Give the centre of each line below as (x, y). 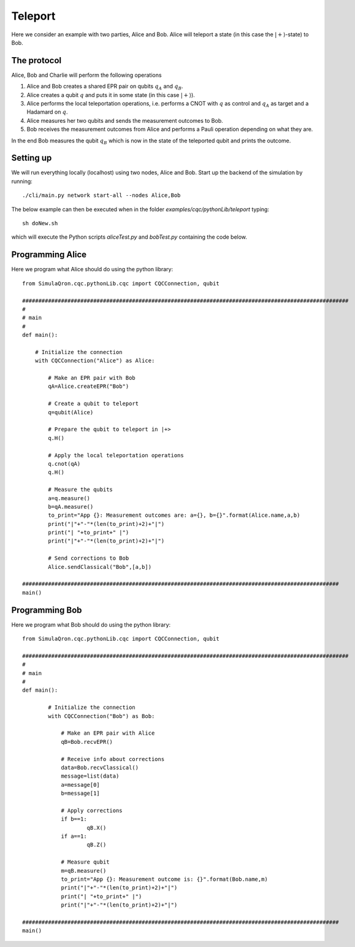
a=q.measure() (69, 498)
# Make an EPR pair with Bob (92, 378)
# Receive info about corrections (113, 759)
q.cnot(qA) (64, 464)
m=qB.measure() (84, 871)
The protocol (36, 60)
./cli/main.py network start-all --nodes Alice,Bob (101, 195)
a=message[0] (81, 785)
